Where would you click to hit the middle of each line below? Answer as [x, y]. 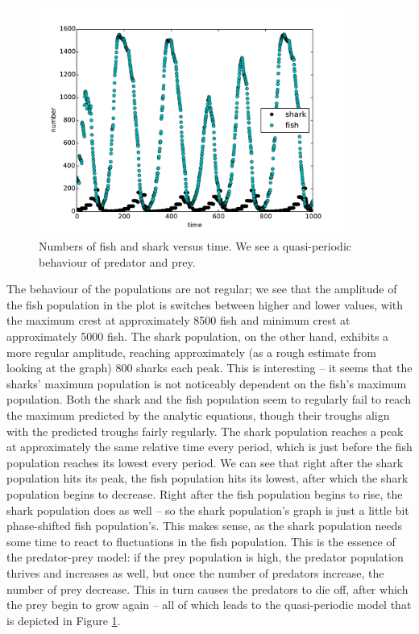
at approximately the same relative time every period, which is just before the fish [209, 447]
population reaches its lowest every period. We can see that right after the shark [205, 462]
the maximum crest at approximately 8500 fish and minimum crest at [178, 320]
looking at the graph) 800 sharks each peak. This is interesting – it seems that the [209, 368]
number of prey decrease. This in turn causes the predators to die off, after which [207, 588]
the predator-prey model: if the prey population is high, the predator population [205, 557]
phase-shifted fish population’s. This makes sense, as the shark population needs [204, 526]
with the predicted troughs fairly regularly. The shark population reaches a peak [205, 431]
